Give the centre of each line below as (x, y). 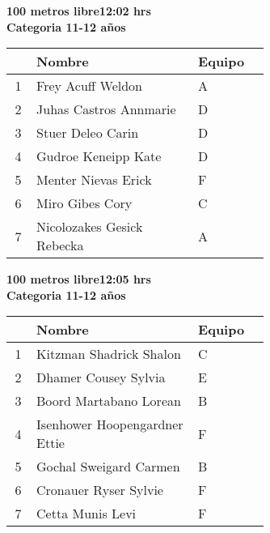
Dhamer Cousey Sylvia (101, 377)
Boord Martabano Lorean (109, 401)
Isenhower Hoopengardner (110, 424)
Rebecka (60, 245)
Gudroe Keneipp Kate (99, 156)
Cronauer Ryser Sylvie (100, 490)
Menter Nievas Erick (94, 180)
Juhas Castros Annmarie (106, 109)
